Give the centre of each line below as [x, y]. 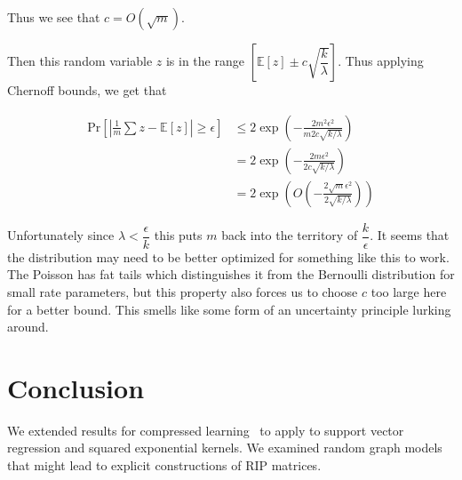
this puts [178, 235]
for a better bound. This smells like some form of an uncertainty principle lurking [229, 309]
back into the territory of [290, 235]
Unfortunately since [61, 235]
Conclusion [76, 387]
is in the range [205, 60]
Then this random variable [80, 60]
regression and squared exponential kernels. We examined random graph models [225, 448]
